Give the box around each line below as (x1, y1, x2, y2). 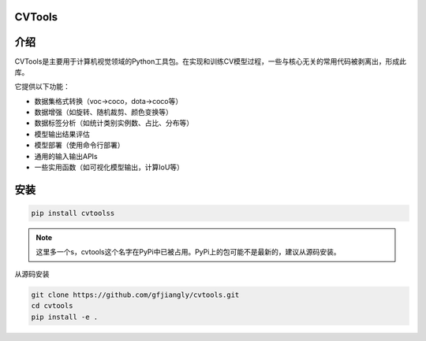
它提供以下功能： (14, 82, 70, 91)
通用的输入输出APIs (34, 151, 98, 161)
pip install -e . (31, 312, 99, 321)
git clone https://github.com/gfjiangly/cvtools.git (31, 290, 240, 299)
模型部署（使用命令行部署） (34, 140, 125, 150)
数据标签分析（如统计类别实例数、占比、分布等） (34, 118, 193, 128)
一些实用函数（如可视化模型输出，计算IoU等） (34, 162, 185, 172)
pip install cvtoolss (31, 209, 115, 218)
